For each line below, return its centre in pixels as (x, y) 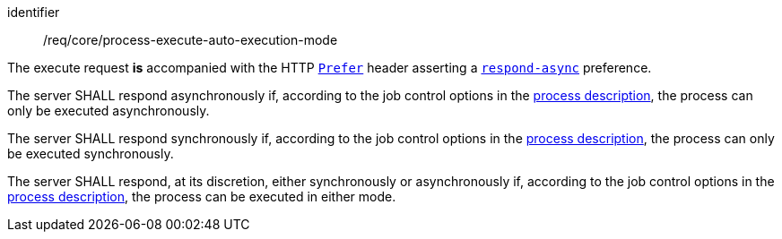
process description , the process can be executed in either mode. (202, 196)
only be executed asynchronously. (109, 111)
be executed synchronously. (91, 154)
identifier (34, 12)
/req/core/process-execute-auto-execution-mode (191, 40)
